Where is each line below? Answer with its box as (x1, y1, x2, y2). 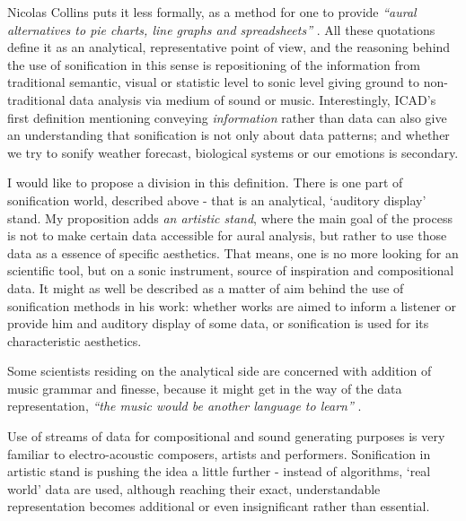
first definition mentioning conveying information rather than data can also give (7, 108, 447, 126)
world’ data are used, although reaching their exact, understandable (7, 479, 381, 498)
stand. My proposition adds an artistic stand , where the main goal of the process (7, 208, 453, 227)
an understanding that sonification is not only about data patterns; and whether (7, 126, 450, 144)
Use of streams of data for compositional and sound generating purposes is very (7, 427, 445, 446)
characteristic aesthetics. (7, 331, 142, 350)
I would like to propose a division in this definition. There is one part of (7, 173, 403, 192)
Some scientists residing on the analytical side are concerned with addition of (7, 361, 432, 380)
